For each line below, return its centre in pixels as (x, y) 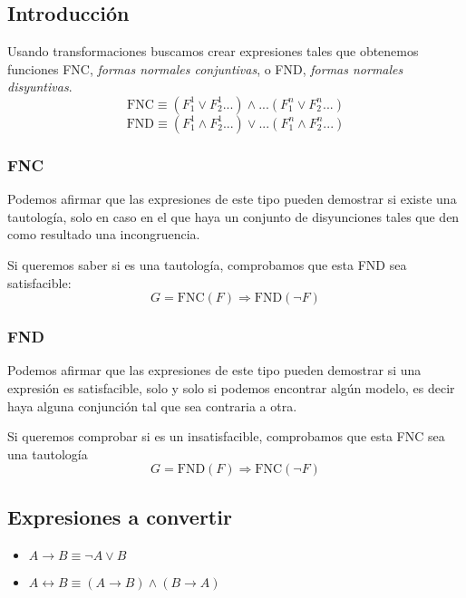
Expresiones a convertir (120, 516)
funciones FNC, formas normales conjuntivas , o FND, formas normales (205, 68)
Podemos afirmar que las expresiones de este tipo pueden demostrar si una (214, 370)
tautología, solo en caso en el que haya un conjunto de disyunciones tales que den (233, 216)
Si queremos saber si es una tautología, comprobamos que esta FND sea (207, 264)
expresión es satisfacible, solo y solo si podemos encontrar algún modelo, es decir (231, 387)
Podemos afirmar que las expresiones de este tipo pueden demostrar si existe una (232, 199)
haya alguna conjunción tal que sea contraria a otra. (152, 405)
